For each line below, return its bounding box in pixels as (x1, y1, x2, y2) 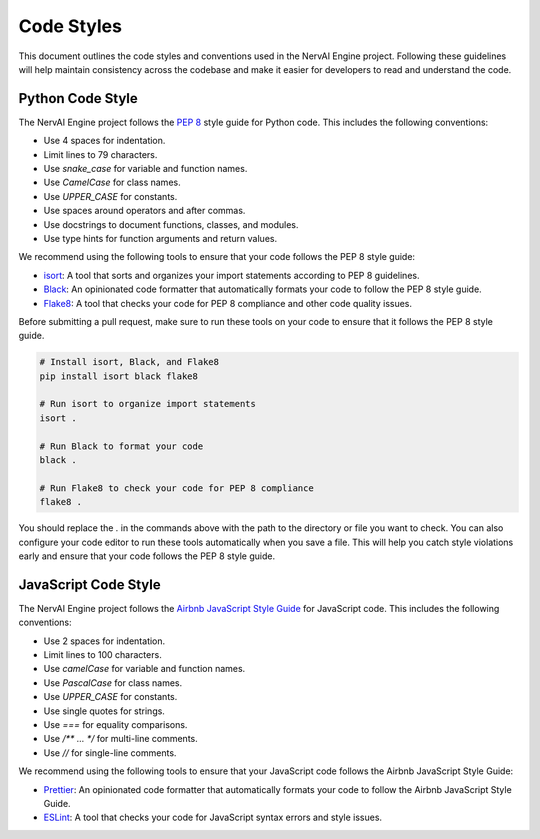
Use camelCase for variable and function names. (43, 663, 246, 675)
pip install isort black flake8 (39, 370, 199, 382)
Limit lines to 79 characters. (43, 148, 158, 160)
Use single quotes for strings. (43, 705, 165, 717)
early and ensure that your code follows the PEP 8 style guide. (18, 550, 275, 562)
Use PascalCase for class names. (43, 676, 183, 689)
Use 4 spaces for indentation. (43, 135, 166, 147)
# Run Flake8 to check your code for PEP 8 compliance (39, 482, 314, 494)
